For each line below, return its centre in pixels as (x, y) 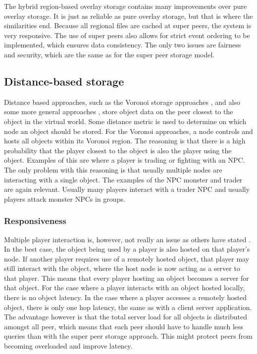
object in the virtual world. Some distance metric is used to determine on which (125, 121)
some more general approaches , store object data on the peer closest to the (119, 111)
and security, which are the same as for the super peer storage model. (109, 54)
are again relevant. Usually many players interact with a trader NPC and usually (127, 189)
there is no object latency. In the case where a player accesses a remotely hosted (126, 297)
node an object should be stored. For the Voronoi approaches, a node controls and (128, 131)
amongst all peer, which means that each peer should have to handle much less (124, 326)
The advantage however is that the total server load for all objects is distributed (126, 317)
